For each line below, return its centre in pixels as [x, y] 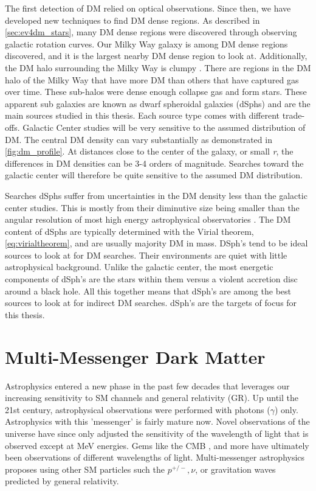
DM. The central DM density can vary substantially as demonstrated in [139, 139]
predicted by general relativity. [62, 481]
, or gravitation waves [235, 469]
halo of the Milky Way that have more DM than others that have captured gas [152, 79]
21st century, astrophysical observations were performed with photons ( [138, 409]
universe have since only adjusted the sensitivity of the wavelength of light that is [157, 433]
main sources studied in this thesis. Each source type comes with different [142, 115]
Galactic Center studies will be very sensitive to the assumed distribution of [164, 127]
